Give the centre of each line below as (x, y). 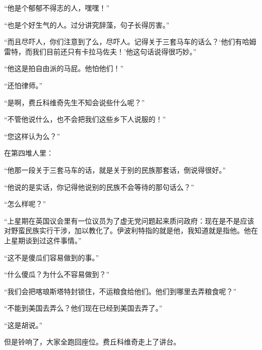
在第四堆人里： (29, 153)
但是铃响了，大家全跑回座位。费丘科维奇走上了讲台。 (92, 342)
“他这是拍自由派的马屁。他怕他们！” (64, 68)
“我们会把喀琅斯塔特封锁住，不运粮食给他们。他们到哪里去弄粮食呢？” (120, 291)
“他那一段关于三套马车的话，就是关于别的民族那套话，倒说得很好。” (115, 169)
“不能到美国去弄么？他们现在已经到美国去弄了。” (83, 308)
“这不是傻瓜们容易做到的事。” (52, 257)
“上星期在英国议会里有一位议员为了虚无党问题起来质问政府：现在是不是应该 (129, 220)
